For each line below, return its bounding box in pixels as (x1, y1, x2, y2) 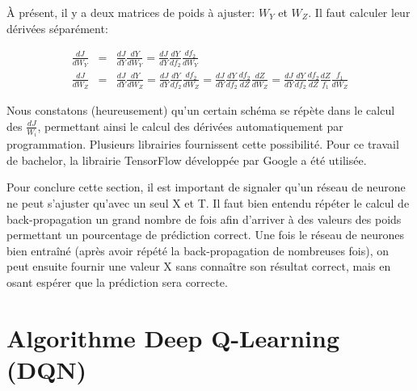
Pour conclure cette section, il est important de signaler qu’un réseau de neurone (6, 179, 406, 195)
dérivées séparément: (6, 19, 108, 36)
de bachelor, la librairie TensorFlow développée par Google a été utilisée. (6, 151, 367, 168)
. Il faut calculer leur (308, 4, 411, 20)
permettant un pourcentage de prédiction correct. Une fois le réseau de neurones (6, 226, 405, 243)
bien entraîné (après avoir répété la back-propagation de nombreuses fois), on (6, 242, 390, 259)
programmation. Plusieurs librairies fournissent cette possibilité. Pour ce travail (6, 136, 399, 153)
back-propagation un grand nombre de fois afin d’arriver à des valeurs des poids (6, 210, 402, 227)
